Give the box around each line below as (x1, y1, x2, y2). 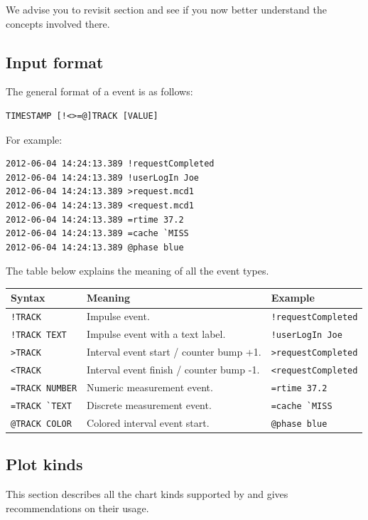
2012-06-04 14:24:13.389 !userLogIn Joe (6, 172, 200, 183)
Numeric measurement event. (87, 379, 213, 394)
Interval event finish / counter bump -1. (87, 362, 260, 377)
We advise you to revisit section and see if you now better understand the (6, 2, 327, 16)
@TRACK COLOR (11, 418, 72, 429)
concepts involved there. (6, 16, 110, 31)
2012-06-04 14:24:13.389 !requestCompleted (6, 159, 215, 169)
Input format (6, 51, 104, 73)
